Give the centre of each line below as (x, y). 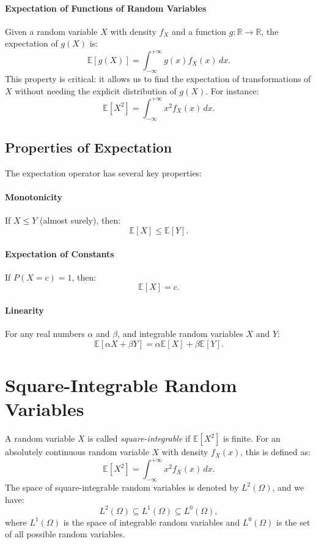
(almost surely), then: (80, 220)
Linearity (24, 310)
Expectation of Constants (60, 253)
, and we (288, 487)
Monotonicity (34, 197)
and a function (199, 31)
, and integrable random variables (180, 334)
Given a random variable (51, 31)
